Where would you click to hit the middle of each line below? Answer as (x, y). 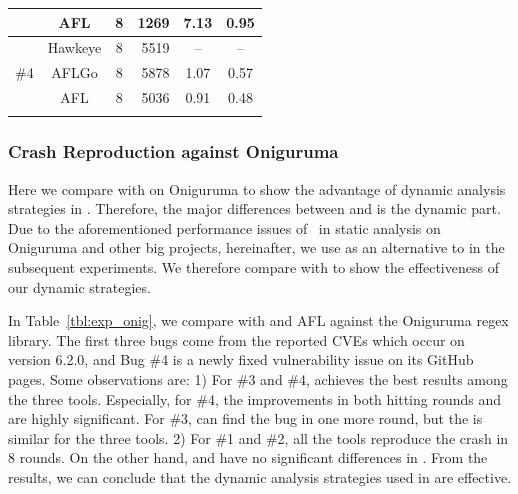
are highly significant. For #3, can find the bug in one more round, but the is (245, 418)
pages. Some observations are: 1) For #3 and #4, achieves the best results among (258, 378)
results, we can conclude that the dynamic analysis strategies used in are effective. (260, 476)
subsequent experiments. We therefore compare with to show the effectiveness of (253, 266)
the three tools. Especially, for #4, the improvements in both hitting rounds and (255, 398)
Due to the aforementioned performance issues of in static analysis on (224, 227)
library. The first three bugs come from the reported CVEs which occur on (236, 339)
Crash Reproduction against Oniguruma (173, 151)
